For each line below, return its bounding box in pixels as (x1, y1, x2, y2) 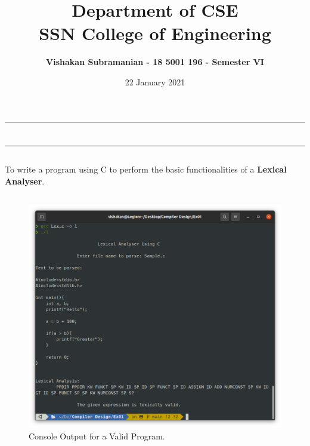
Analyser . (5, 174, 45, 187)
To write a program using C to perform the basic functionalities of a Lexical (5, 163, 287, 176)
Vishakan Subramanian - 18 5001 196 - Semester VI (46, 56, 264, 68)
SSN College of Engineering (39, 21, 271, 45)
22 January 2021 (125, 75, 185, 88)
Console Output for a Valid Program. (29, 429, 165, 442)
